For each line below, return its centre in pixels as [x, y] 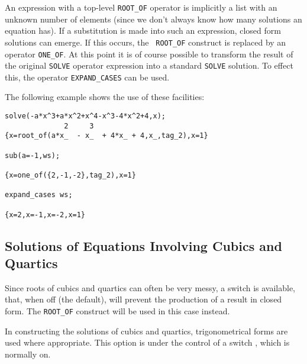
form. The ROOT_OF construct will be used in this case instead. [117, 311]
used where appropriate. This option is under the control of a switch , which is [147, 342]
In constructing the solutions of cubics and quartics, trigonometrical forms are [146, 331]
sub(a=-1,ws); [33, 155]
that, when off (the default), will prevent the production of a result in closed [143, 299]
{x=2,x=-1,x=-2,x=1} [45, 215]
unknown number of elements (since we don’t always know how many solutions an [153, 19]
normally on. [28, 354]
